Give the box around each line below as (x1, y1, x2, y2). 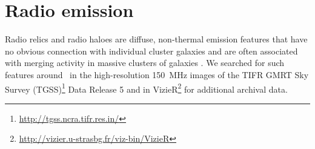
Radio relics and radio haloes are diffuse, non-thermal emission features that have (5, 33, 308, 45)
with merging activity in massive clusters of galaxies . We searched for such (5, 56, 285, 69)
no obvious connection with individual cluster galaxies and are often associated (5, 44, 298, 57)
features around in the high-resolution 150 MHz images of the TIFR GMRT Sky (5, 68, 309, 81)
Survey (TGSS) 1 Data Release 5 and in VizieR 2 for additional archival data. (5, 81, 288, 95)
